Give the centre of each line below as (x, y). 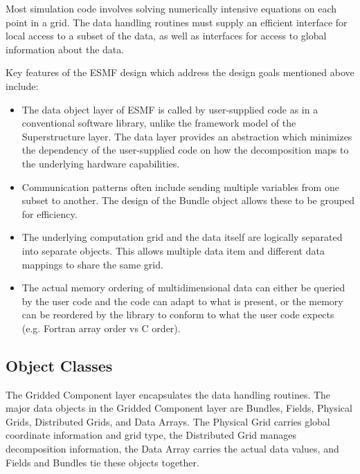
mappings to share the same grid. (92, 264)
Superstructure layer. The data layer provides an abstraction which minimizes (187, 136)
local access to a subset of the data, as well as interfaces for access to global (166, 36)
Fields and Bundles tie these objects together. (102, 462)
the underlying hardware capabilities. (101, 163)
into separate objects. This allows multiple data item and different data (173, 250)
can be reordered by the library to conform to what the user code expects (178, 315)
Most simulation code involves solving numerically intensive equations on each (171, 8)
